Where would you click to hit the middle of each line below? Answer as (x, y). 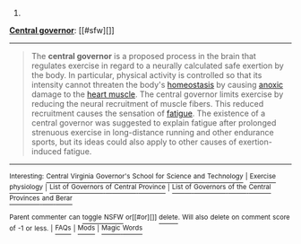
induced (47, 151)
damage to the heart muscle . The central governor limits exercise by (157, 94)
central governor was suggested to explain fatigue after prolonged (154, 123)
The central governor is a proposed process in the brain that (144, 56)
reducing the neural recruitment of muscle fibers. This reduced (147, 104)
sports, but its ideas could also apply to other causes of (134, 142)
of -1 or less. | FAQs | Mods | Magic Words (76, 228)
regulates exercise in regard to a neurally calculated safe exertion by (157, 65)
